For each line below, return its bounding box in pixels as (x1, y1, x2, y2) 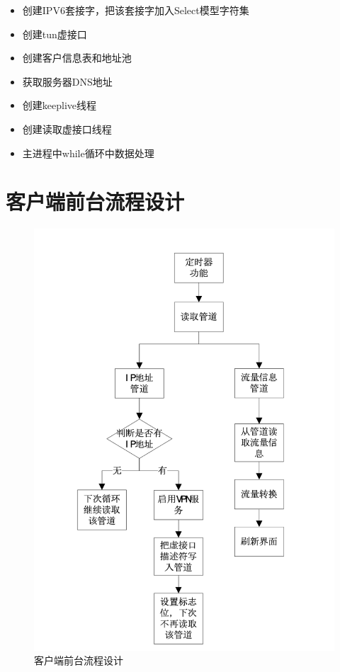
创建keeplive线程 (22, 98, 97, 113)
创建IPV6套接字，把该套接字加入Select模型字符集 (22, 3, 249, 17)
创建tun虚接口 (22, 26, 87, 41)
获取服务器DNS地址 (22, 74, 113, 89)
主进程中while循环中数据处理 (22, 145, 154, 160)
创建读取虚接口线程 (22, 121, 112, 136)
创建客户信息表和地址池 (22, 50, 132, 65)
